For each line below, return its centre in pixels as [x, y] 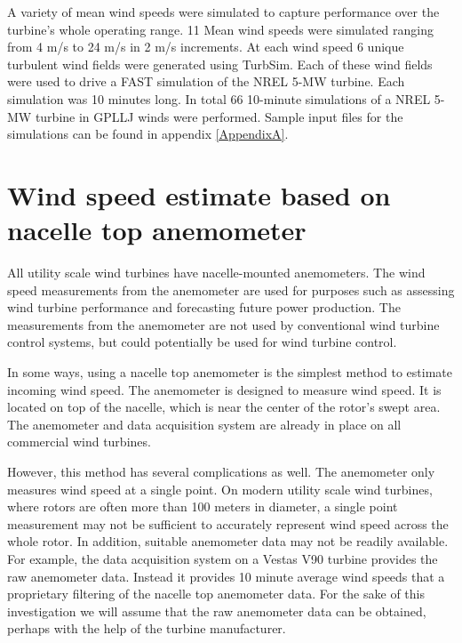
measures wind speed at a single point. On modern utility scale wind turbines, [220, 489]
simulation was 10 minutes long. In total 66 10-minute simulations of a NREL [219, 98]
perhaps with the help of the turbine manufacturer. [147, 628]
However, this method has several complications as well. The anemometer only [221, 471]
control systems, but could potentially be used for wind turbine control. [202, 342]
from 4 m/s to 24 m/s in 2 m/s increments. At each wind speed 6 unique [206, 47]
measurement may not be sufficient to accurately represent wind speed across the [228, 523]
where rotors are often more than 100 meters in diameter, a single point [203, 506]
